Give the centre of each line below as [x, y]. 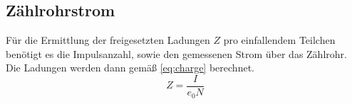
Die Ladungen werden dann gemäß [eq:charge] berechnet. [130, 68]
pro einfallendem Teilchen [279, 40]
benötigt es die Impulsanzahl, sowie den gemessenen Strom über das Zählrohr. [176, 53]
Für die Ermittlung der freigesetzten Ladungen [108, 40]
